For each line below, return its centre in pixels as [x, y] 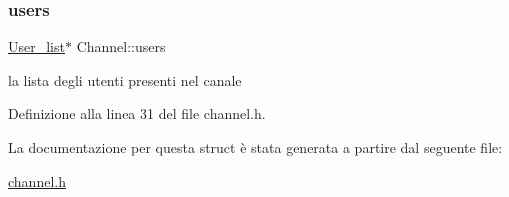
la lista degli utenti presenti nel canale [125, 79]
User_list [36, 46]
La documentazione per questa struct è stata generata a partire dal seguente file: [255, 147]
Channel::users [121, 46]
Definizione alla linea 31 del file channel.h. [137, 113]
